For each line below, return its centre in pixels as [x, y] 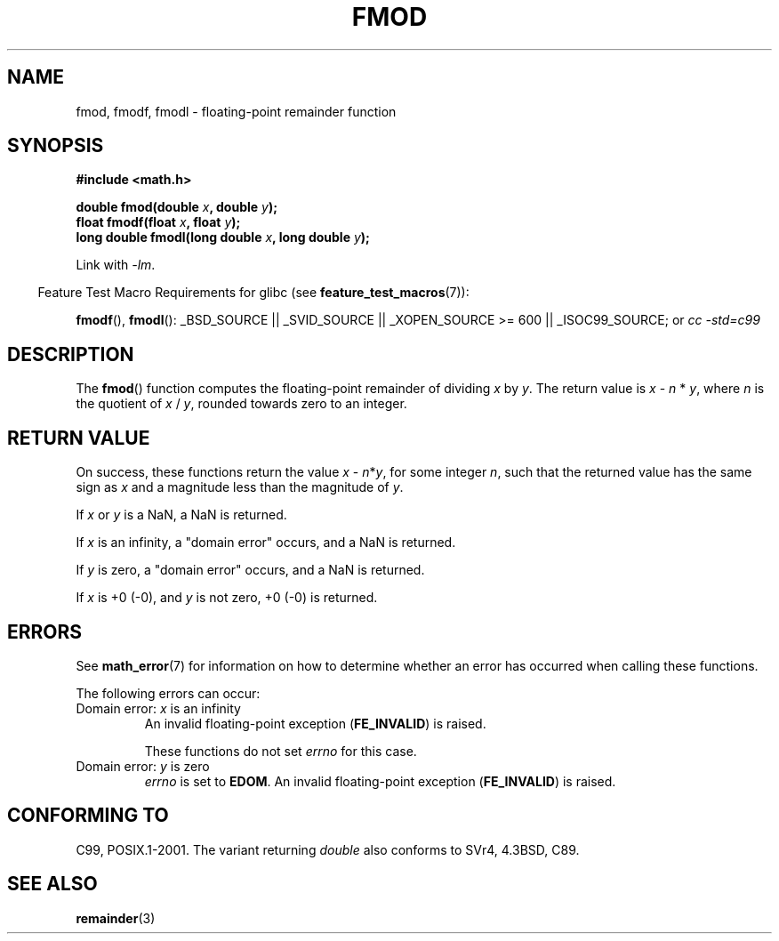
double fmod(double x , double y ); [177, 207]
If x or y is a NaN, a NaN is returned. [181, 515]
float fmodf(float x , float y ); [158, 222]
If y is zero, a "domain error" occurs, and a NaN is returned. [250, 570]
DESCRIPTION [71, 354]
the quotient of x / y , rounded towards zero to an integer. [241, 404]
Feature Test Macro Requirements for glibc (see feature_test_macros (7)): [253, 293]
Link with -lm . [116, 265]
